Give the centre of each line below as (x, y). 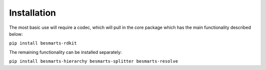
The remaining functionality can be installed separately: (66, 52)
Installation (33, 13)
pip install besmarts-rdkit (43, 43)
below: (16, 34)
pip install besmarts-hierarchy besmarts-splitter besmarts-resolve (94, 61)
